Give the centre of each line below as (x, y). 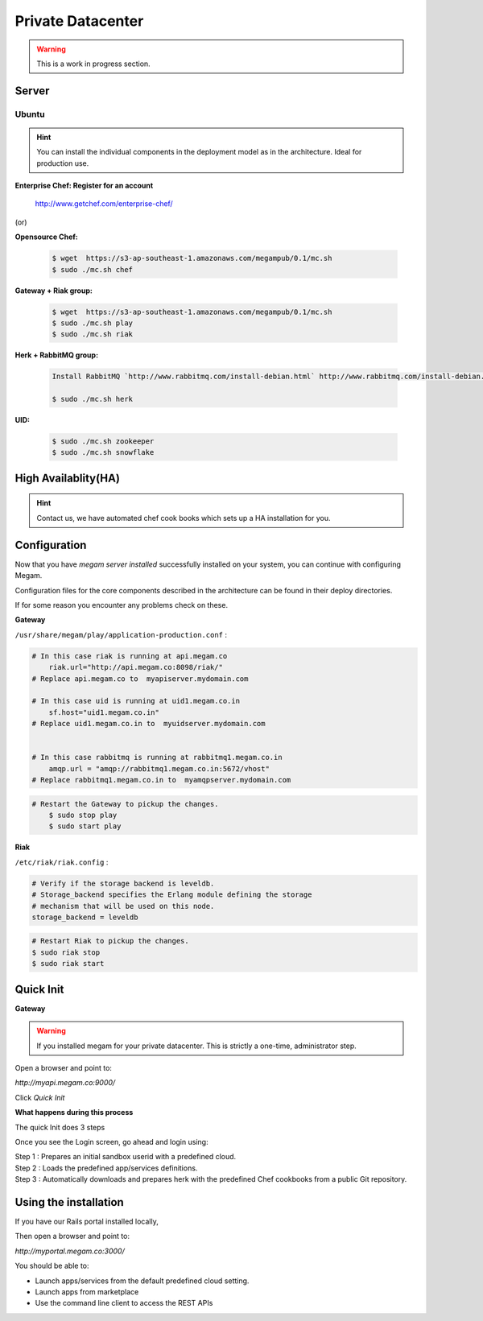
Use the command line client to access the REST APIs (124, 1303)
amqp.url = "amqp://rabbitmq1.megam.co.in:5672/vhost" (159, 768)
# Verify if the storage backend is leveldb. (123, 883)
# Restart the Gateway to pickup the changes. (125, 804)
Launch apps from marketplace (87, 1291)
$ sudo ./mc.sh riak (92, 334)
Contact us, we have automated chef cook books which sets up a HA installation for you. (184, 518)
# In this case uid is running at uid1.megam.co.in (136, 701)
